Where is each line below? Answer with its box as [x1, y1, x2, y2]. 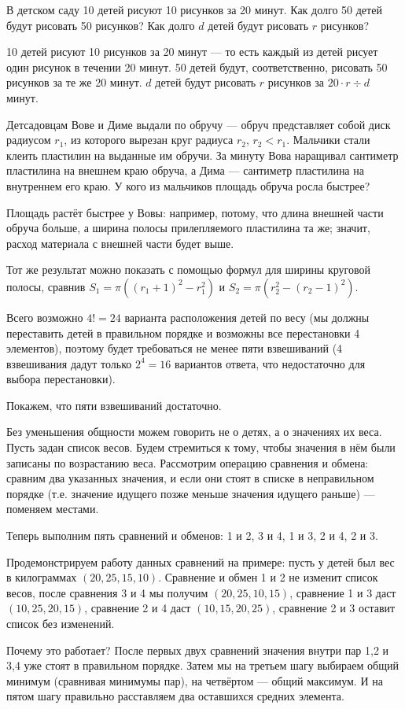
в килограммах [6, 569, 77, 585]
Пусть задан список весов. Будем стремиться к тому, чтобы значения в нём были [6, 439, 396, 456]
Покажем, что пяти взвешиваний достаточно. [6, 397, 222, 413]
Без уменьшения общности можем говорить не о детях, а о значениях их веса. [6, 423, 382, 440]
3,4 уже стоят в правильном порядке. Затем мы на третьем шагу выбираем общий [6, 657, 399, 674]
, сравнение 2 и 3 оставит [272, 600, 396, 616]
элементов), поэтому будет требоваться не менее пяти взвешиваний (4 [6, 340, 343, 356]
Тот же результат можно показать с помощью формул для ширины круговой [6, 261, 370, 278]
